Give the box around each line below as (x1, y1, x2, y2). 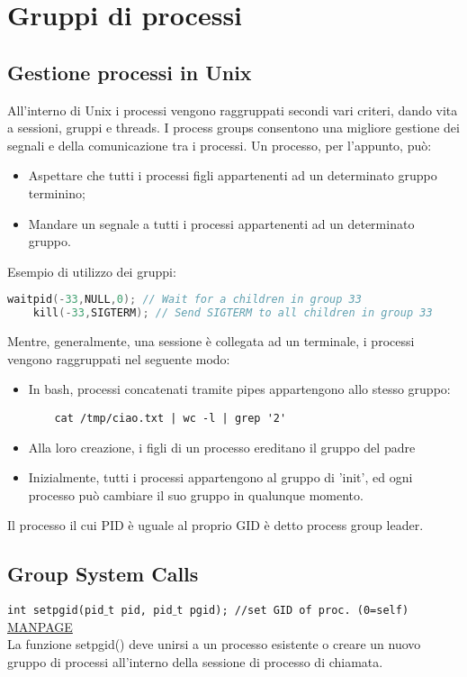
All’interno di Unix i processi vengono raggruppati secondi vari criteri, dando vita (7, 100, 458, 119)
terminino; (28, 183, 85, 202)
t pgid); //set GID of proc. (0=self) (176, 604, 409, 618)
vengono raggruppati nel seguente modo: (7, 349, 230, 368)
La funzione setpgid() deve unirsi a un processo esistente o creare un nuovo (7, 635, 421, 654)
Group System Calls (7, 560, 199, 588)
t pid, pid (108, 604, 173, 618)
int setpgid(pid (7, 604, 104, 618)
